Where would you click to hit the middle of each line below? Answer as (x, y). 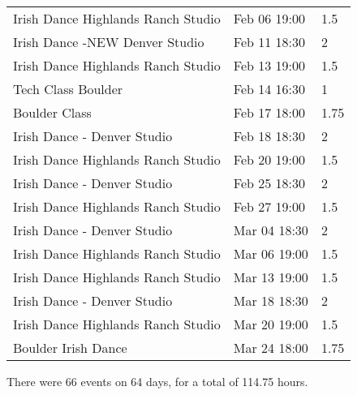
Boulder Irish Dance (70, 348)
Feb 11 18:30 (269, 42)
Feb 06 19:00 (269, 18)
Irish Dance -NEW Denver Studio (109, 42)
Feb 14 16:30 (269, 89)
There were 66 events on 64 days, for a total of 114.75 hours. (157, 381)
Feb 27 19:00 (269, 206)
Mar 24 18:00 (271, 348)
